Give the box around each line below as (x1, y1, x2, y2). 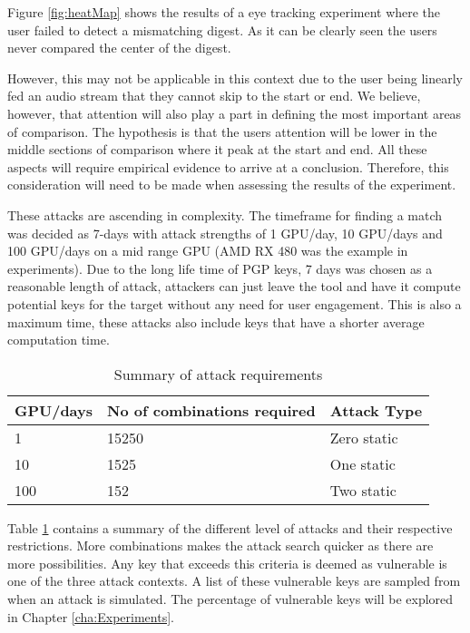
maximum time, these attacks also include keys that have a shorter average (7, 312, 425, 331)
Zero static (329, 426, 398, 448)
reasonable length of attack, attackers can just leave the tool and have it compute (7, 277, 461, 296)
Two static (329, 479, 397, 501)
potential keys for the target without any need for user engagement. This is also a (7, 294, 462, 313)
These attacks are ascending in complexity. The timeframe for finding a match (7, 205, 443, 224)
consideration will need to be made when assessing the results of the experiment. (7, 175, 456, 194)
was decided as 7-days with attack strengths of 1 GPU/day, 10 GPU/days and (7, 223, 443, 242)
